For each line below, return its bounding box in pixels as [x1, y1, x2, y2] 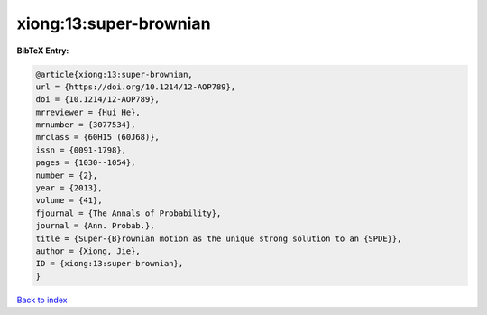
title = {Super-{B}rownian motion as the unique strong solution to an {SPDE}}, [35, 233, 402, 244]
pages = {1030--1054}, [35, 158, 136, 168]
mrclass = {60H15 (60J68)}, [35, 132, 160, 143]
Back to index [16, 294, 68, 305]
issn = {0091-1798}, [35, 144, 126, 155]
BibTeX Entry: [16, 45, 69, 56]
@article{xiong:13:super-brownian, [35, 69, 193, 79]
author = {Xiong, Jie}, [35, 246, 142, 256]
